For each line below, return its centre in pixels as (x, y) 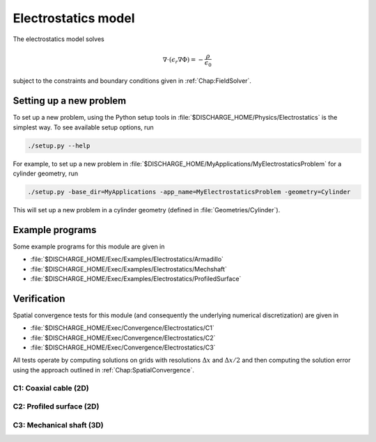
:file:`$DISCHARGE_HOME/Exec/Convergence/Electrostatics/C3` (123, 347)
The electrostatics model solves (58, 39)
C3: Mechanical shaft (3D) (58, 425)
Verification (39, 298)
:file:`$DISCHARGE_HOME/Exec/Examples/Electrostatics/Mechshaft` (129, 269)
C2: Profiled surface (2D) (56, 407)
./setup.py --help (59, 145)
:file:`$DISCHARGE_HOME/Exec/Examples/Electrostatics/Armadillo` (127, 259)
